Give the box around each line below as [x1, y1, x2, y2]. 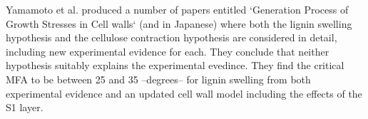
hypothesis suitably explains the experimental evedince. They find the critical [6, 58, 344, 73]
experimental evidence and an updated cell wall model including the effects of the [6, 86, 362, 100]
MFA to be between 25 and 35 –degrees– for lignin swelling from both [6, 71, 311, 86]
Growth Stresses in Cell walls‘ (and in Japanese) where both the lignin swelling [6, 16, 352, 31]
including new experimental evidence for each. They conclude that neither [6, 43, 329, 58]
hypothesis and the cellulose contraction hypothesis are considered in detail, [6, 30, 337, 45]
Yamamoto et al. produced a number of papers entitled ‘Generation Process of [6, 2, 349, 16]
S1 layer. [6, 100, 44, 115]
